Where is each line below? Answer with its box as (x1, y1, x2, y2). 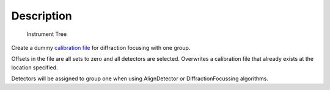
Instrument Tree (26, 30, 67, 38)
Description (11, 9, 73, 22)
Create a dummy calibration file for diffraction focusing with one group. (11, 44, 191, 51)
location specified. (11, 64, 58, 71)
